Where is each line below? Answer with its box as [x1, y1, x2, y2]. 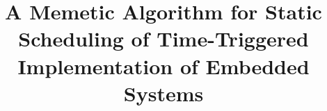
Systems [123, 78, 204, 107]
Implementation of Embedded [17, 51, 310, 80]
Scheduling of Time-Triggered [18, 24, 309, 53]
